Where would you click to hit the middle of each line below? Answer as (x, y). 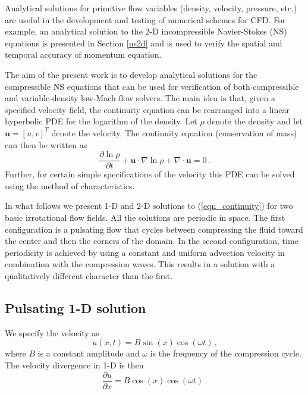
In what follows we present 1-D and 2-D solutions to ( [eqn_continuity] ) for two (149, 206)
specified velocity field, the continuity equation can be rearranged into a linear (147, 109)
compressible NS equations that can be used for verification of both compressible (152, 86)
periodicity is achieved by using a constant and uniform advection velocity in (145, 252)
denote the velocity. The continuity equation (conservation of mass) (174, 132)
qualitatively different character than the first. (89, 275)
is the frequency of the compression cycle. (226, 353)
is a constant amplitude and (89, 353)
